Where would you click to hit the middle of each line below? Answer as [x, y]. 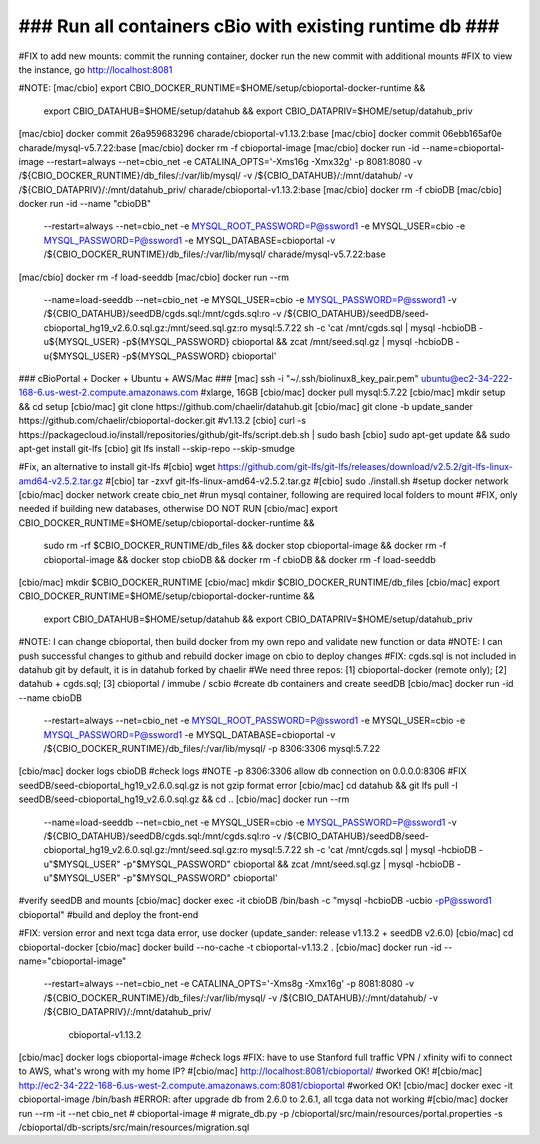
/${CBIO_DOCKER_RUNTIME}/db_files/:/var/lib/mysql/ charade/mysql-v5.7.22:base [214, 254]
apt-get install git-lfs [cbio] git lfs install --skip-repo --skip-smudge [156, 448]
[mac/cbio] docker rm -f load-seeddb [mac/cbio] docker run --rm [154, 277]
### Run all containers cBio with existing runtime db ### [259, 26]
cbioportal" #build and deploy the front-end [108, 914]
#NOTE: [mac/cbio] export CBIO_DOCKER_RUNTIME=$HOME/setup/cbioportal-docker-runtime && [222, 88]
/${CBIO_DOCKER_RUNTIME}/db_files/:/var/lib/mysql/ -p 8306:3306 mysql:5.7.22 [211, 748]
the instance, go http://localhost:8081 [95, 69]
